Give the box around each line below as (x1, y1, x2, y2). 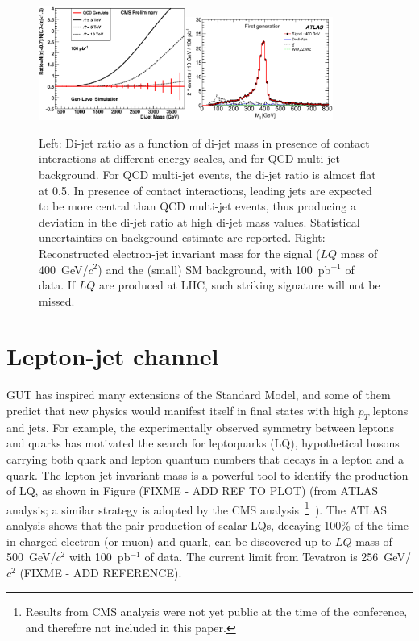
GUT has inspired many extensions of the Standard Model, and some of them (6, 386, 391, 403)
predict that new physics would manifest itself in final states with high (6, 402, 355, 419)
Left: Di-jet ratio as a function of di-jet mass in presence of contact (39, 134, 370, 151)
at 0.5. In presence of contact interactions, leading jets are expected (39, 181, 372, 198)
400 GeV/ (39, 260, 89, 277)
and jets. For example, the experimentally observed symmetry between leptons (6, 418, 394, 435)
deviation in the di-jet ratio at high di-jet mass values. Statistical (39, 213, 360, 230)
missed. (39, 292, 75, 309)
